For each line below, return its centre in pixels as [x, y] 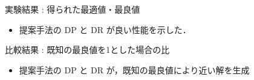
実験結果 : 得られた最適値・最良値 [73, 9]
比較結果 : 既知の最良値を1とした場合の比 [87, 50]
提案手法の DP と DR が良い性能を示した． [105, 29]
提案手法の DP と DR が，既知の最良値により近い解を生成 [134, 69]
